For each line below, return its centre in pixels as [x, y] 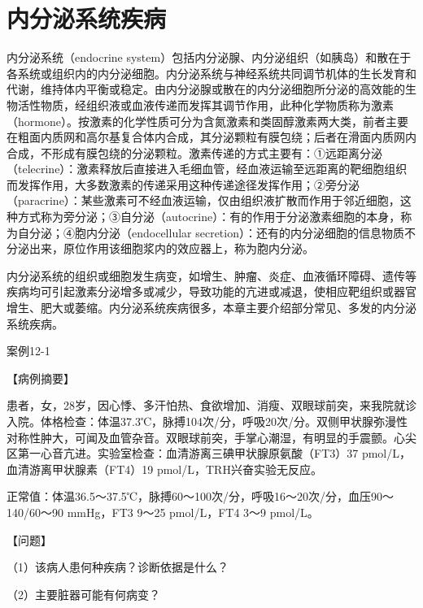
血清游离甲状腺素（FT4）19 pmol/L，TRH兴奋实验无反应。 [164, 469]
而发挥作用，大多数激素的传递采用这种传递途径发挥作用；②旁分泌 [183, 184]
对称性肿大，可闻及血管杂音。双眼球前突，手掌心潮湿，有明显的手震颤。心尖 [211, 437]
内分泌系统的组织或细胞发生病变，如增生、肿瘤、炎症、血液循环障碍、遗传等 [211, 275]
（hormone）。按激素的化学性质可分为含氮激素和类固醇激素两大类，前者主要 [207, 121]
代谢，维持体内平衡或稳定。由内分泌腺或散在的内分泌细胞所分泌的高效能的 [206, 89]
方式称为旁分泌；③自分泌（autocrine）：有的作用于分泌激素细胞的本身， [209, 217]
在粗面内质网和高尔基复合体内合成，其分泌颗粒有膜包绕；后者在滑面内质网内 [211, 137]
